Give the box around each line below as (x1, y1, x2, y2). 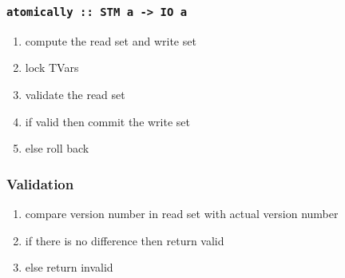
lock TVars (25, 59, 79, 76)
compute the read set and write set (25, 32, 196, 49)
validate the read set (25, 85, 125, 102)
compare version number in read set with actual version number (25, 205, 339, 221)
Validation (6, 173, 74, 193)
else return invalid (25, 259, 113, 276)
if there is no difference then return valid (25, 232, 224, 248)
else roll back (25, 140, 89, 157)
